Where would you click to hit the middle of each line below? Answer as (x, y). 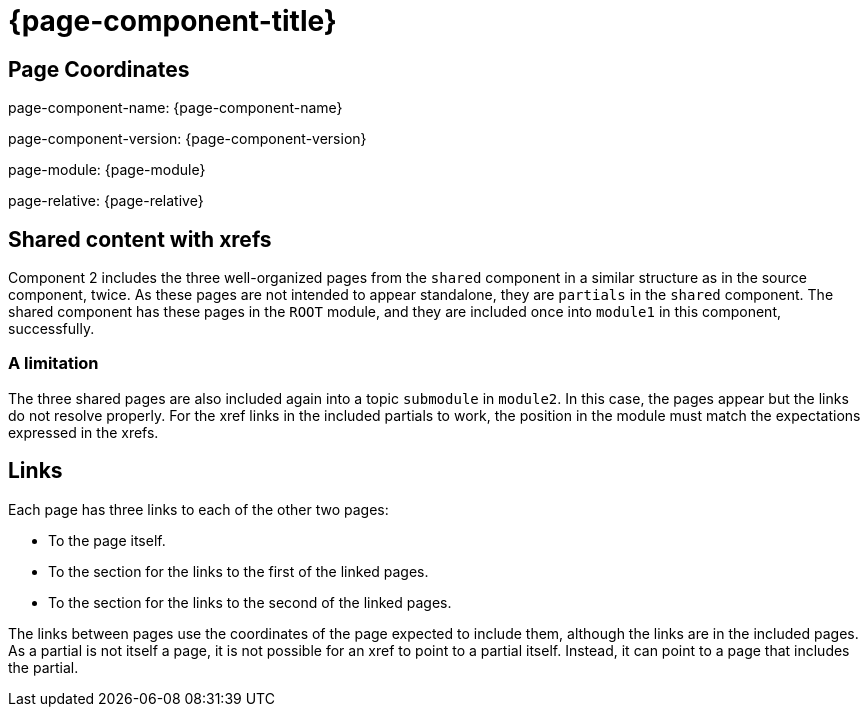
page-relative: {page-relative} (106, 201)
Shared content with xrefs (140, 239)
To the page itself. (107, 540)
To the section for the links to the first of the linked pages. (238, 571)
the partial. (43, 667)
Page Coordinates (99, 69)
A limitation (53, 363)
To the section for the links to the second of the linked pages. (250, 602)
